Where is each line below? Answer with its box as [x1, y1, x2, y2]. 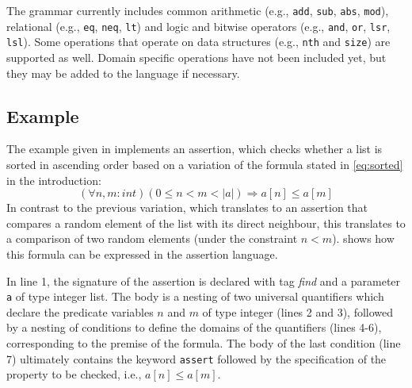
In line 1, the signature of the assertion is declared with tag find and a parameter [6, 272, 401, 289]
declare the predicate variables [6, 303, 154, 320]
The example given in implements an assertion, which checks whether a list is [6, 140, 383, 157]
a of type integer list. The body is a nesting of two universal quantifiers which [6, 288, 384, 305]
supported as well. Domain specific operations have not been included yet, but [6, 48, 387, 65]
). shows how [332, 230, 395, 247]
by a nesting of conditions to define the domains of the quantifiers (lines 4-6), [6, 319, 382, 336]
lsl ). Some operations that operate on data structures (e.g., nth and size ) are [6, 33, 391, 50]
